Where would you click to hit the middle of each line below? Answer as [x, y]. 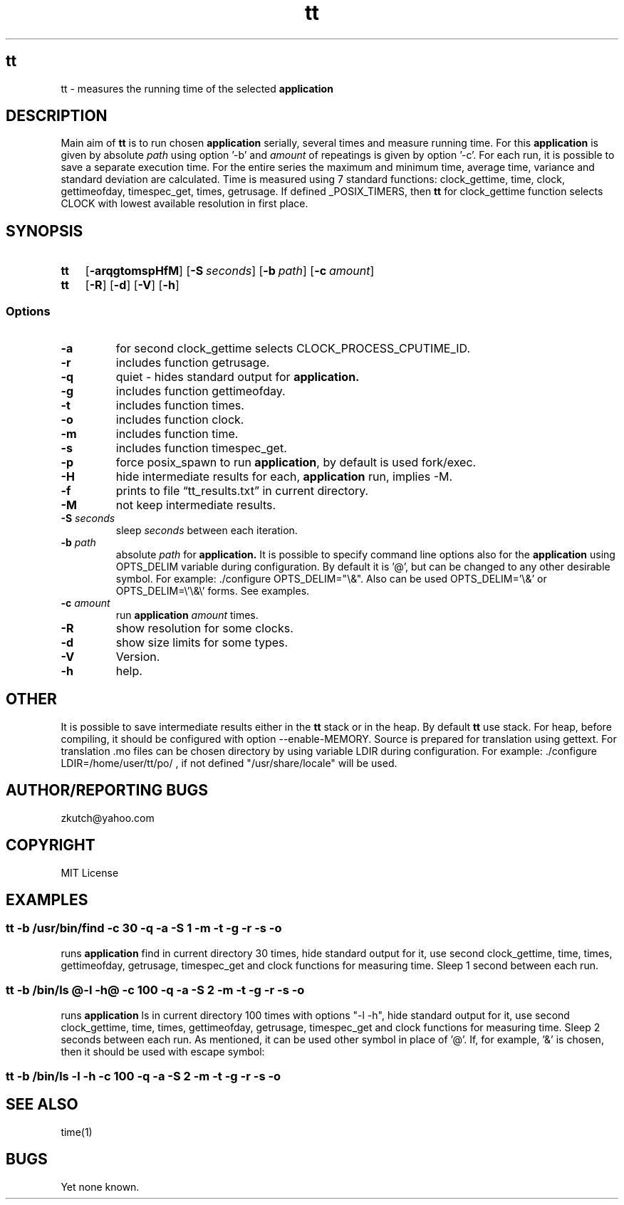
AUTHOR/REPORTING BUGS [107, 791]
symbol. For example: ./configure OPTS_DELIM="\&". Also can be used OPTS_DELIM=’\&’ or [331, 579]
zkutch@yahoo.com [108, 818]
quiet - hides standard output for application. [238, 377]
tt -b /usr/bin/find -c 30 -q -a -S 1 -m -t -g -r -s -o [144, 928]
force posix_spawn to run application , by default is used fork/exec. [296, 463]
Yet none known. [100, 1186]
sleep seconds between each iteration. [207, 531]
